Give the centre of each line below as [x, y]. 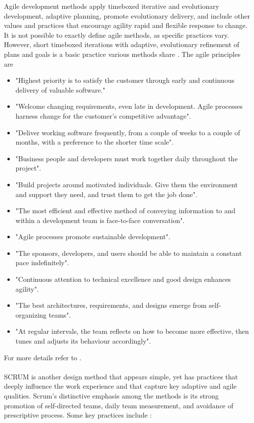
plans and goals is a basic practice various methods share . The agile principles [122, 54]
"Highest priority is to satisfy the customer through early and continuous [125, 80]
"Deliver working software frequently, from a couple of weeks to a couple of [128, 132]
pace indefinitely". [42, 262]
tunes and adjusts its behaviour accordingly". [83, 341]
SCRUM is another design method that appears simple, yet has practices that [121, 376]
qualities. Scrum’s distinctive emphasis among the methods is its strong [111, 396]
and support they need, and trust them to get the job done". [106, 194]
